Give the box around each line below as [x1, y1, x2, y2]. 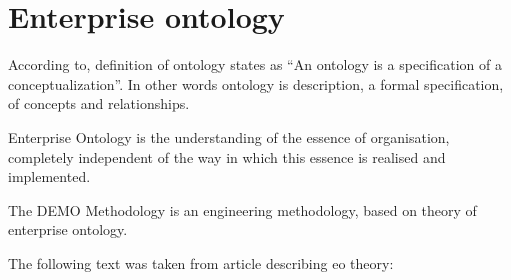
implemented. [8, 166, 91, 187]
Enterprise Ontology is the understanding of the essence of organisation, [8, 126, 450, 147]
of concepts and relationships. [8, 93, 190, 114]
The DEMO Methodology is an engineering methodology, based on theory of [8, 199, 477, 220]
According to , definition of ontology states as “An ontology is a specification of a [8, 54, 502, 75]
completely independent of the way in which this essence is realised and [8, 146, 446, 167]
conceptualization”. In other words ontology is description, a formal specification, [8, 73, 504, 94]
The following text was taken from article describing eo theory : [8, 252, 394, 273]
